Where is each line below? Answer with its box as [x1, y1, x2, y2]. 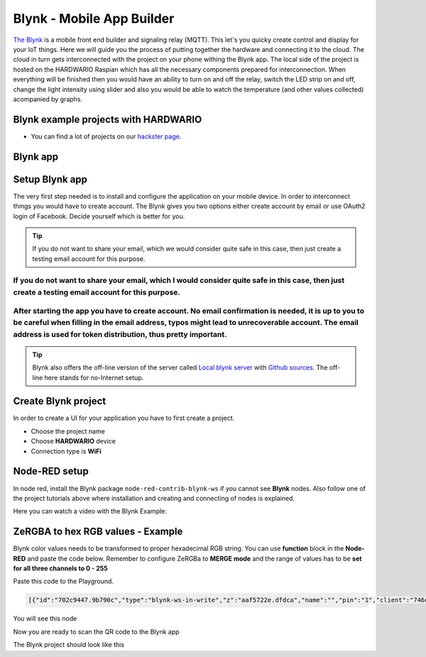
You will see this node [13, 614, 77, 623]
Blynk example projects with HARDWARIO [13, 114, 202, 126]
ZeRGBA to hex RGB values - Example [13, 526, 183, 538]
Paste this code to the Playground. [13, 577, 114, 585]
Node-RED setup [13, 465, 89, 477]
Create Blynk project [13, 395, 106, 407]
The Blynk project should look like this [13, 641, 124, 649]
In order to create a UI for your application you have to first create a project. [13, 414, 235, 422]
